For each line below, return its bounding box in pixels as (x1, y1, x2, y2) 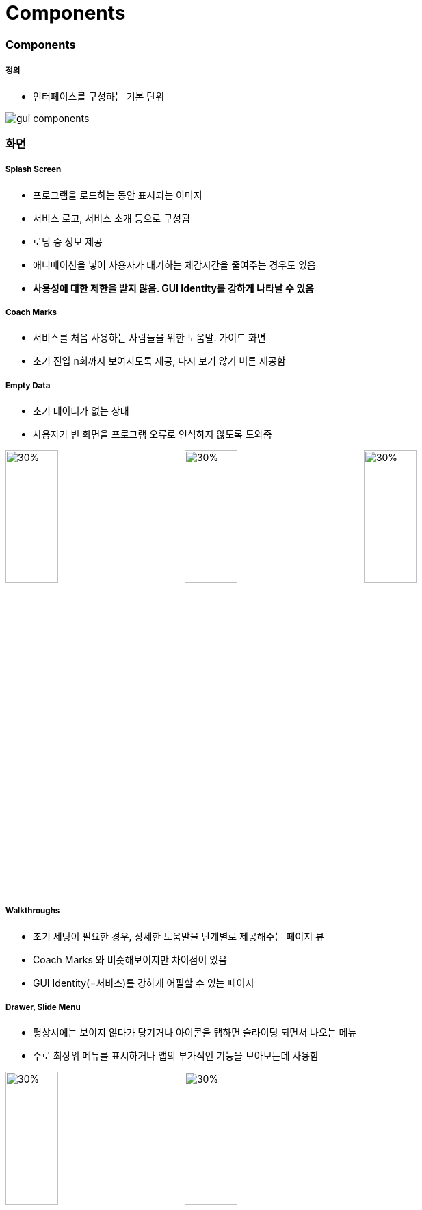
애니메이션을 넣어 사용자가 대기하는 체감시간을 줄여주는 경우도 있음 (33, 258, 316, 271)
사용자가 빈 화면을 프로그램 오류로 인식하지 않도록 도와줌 (33, 428, 272, 441)
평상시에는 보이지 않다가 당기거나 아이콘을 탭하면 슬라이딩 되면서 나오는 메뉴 (33, 1026, 357, 1039)
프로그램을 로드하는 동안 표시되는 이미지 (33, 188, 202, 201)
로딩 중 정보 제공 (33, 235, 103, 247)
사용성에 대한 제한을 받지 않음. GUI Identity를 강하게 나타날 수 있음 (33, 282, 314, 294)
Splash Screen (5, 164, 62, 175)
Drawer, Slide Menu (5, 1002, 81, 1013)
